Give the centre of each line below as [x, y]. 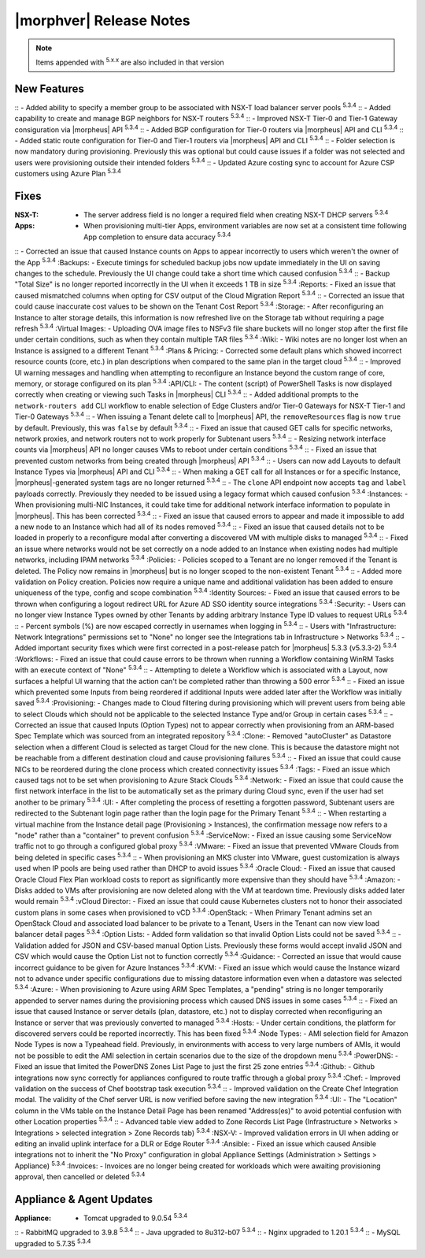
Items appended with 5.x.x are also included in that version [130, 61]
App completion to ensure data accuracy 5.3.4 [157, 236]
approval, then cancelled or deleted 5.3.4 [80, 1176]
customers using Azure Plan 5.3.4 [68, 173]
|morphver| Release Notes [102, 20]
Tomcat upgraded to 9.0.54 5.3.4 [136, 1217]
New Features [49, 89]
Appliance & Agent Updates [84, 1199]
